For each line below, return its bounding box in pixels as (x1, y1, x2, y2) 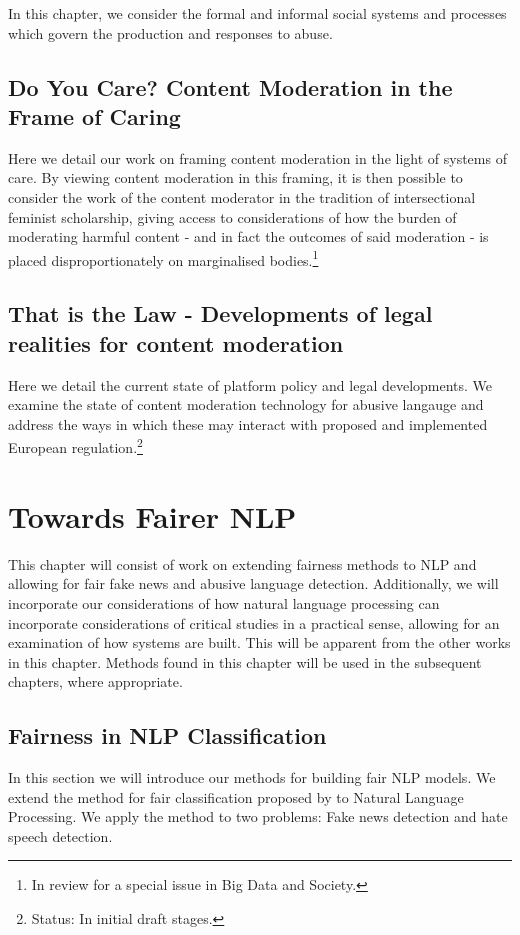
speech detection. (8, 825, 113, 846)
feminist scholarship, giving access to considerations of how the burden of (8, 206, 457, 227)
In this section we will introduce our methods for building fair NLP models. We (8, 767, 496, 788)
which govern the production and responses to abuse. (8, 22, 333, 43)
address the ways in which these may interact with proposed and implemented (8, 413, 488, 434)
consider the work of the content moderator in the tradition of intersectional (8, 186, 476, 207)
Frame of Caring (8, 100, 181, 131)
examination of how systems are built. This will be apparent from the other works (8, 632, 511, 653)
